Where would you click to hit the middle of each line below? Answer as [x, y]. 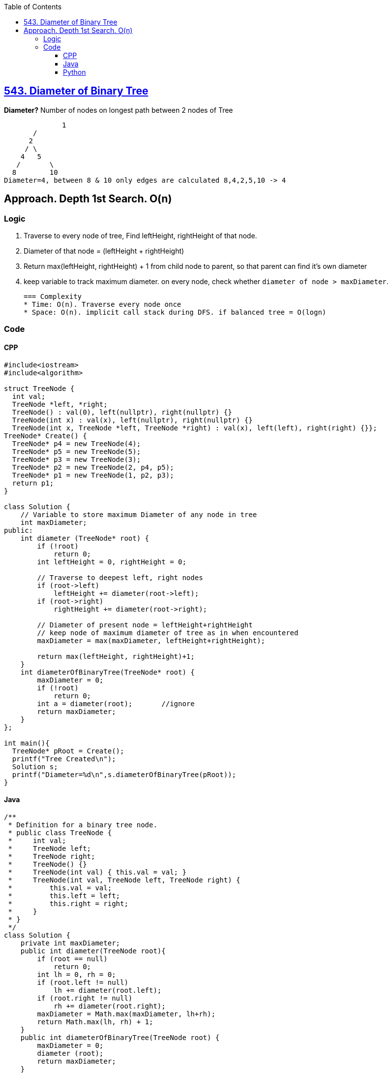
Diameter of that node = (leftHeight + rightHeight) [104, 251]
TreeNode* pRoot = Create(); [68, 751]
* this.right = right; [68, 903]
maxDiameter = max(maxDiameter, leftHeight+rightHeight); [151, 640]
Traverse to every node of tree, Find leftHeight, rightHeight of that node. [140, 236]
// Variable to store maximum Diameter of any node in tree [139, 514]
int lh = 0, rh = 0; [76, 974]
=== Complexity [53, 297]
